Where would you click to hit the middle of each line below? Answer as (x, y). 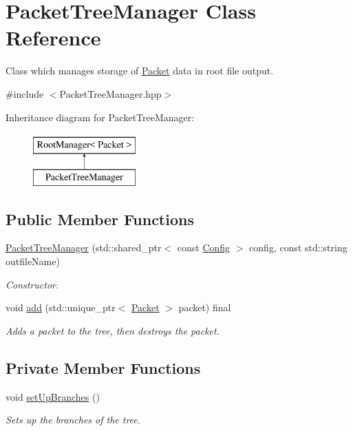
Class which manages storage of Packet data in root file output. (140, 71)
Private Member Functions (103, 367)
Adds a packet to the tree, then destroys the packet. (113, 330)
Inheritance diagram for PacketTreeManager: (100, 117)
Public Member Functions (100, 219)
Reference (53, 38)
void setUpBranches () (53, 396)
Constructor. (32, 284)
